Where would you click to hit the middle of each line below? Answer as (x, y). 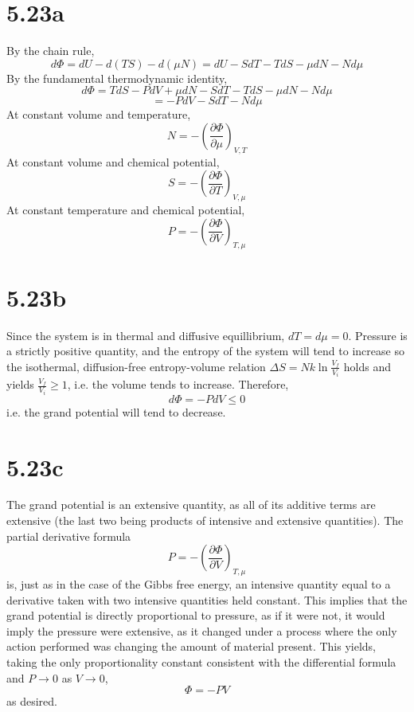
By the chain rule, (51, 51)
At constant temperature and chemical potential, (126, 210)
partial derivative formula (69, 536)
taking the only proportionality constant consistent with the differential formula (201, 662)
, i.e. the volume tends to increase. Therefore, (178, 384)
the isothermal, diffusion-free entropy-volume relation (136, 366)
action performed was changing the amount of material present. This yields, (191, 646)
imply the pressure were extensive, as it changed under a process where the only (202, 630)
